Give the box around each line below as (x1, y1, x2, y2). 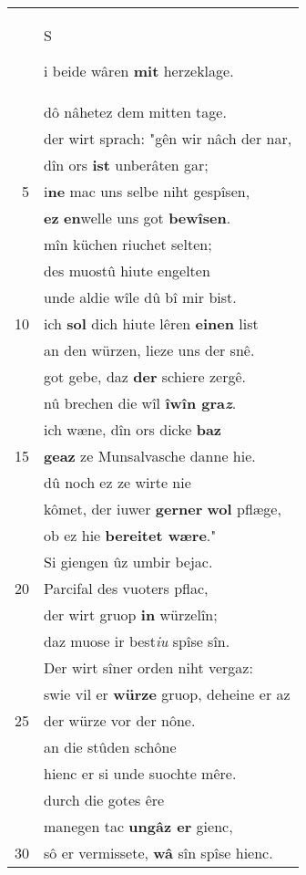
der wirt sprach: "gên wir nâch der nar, (44, 128, 292, 149)
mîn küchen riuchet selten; (44, 234, 212, 255)
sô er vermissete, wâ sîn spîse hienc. (44, 842, 273, 863)
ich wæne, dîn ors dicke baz (44, 419, 222, 440)
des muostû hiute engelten (44, 260, 210, 281)
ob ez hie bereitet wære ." (44, 525, 217, 546)
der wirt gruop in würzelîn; (44, 604, 218, 625)
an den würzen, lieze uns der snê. (44, 339, 255, 360)
